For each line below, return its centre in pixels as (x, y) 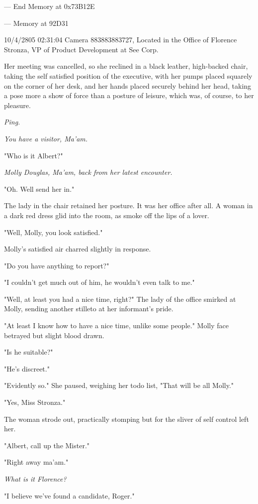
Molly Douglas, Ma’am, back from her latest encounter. (88, 172)
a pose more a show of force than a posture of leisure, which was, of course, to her (129, 95)
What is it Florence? (35, 479)
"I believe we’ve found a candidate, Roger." (69, 495)
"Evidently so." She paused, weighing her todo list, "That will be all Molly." (119, 385)
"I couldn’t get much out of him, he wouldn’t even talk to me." (99, 282)
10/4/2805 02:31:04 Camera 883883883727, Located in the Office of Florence (121, 40)
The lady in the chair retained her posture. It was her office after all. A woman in (129, 205)
